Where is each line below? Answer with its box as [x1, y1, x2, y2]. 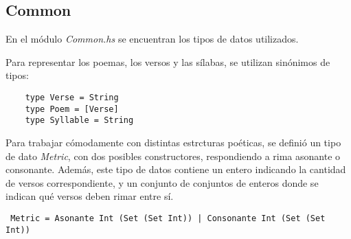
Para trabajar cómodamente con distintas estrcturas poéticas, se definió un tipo [5, 135, 341, 149]
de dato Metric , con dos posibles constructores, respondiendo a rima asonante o [5, 148, 341, 163]
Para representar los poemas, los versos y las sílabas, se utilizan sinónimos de [5, 54, 330, 69]
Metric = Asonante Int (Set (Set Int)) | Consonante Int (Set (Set [10, 213, 326, 223]
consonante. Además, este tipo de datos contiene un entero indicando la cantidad [5, 162, 346, 177]
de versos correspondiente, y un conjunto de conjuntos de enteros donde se [5, 175, 319, 190]
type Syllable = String [25, 115, 134, 126]
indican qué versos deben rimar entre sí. [5, 189, 174, 203]
